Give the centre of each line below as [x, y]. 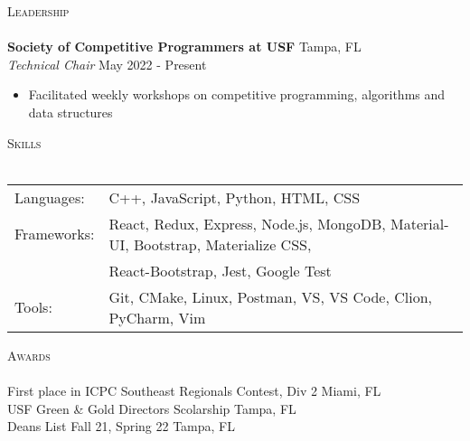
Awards [29, 355]
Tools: [33, 307]
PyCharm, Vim [157, 317]
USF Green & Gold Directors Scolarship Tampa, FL [152, 408]
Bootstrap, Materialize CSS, [222, 244]
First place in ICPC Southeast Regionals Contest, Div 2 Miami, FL [194, 390]
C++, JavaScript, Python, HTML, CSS [235, 197]
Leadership [38, 11]
